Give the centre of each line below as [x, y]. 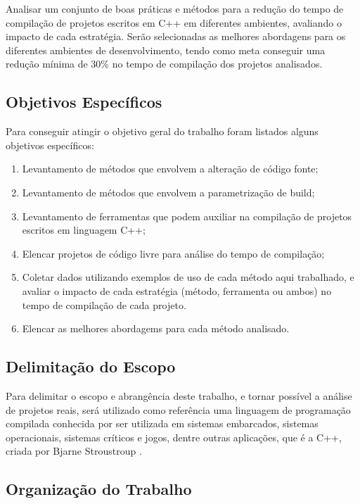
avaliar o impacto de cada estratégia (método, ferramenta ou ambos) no [177, 290]
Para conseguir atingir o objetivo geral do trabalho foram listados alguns [162, 131]
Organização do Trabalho [99, 489]
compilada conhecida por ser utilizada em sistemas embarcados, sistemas [162, 423]
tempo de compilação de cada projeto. [104, 304]
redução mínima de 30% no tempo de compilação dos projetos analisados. [164, 64]
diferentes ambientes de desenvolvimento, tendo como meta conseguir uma [166, 50]
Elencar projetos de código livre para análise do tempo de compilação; [173, 253]
